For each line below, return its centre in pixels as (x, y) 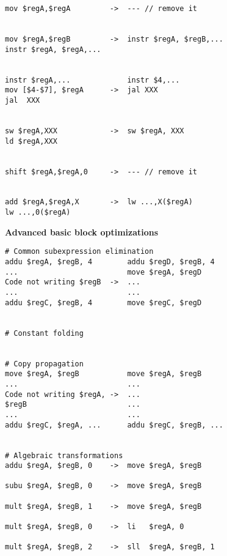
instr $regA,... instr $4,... (92, 80)
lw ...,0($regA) (38, 213)
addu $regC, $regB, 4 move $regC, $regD (103, 302)
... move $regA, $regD (103, 272)
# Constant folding (44, 333)
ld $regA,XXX (31, 141)
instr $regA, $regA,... (53, 49)
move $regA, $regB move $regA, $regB (103, 374)
